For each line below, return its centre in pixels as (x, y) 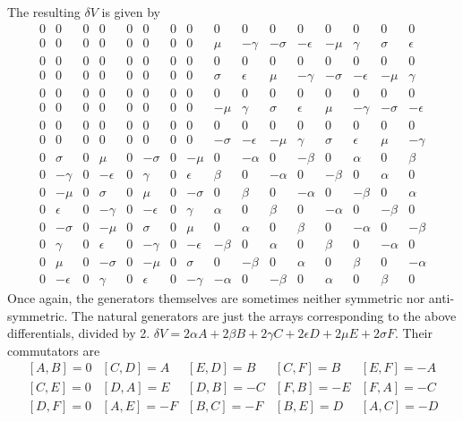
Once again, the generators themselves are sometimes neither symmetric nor (216, 298)
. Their (413, 333)
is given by (131, 12)
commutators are (54, 350)
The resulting (44, 12)
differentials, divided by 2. (79, 333)
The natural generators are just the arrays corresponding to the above (264, 315)
